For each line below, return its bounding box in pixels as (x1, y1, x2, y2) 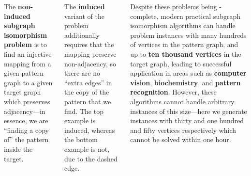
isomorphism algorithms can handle (130, 20, 236, 31)
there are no (64, 68, 100, 78)
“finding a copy (4, 125, 49, 135)
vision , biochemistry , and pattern (130, 77, 241, 87)
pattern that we (64, 96, 111, 106)
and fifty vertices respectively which (130, 125, 236, 135)
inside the (4, 144, 33, 154)
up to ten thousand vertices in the (130, 48, 241, 59)
